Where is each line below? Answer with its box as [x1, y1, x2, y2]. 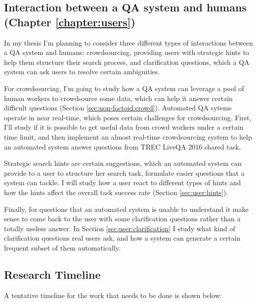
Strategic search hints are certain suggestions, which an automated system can [4, 158, 242, 168]
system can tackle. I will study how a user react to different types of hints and [4, 177, 241, 188]
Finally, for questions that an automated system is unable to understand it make [4, 203, 249, 214]
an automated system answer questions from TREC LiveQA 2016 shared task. [4, 141, 241, 151]
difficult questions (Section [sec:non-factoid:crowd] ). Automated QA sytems [4, 102, 232, 113]
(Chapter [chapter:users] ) [4, 14, 135, 29]
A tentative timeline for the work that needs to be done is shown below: [4, 290, 222, 300]
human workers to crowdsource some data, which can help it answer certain [4, 93, 233, 103]
